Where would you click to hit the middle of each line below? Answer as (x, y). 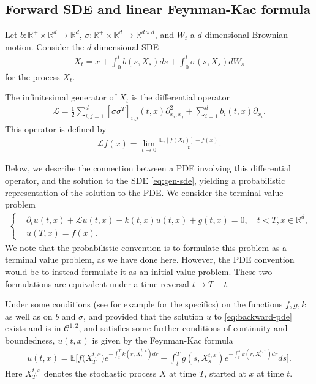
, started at (225, 373)
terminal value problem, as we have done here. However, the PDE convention (150, 259)
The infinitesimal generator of (61, 97)
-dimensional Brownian (245, 35)
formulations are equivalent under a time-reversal (97, 283)
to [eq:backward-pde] (253, 316)
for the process (32, 76)
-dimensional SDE (125, 46)
